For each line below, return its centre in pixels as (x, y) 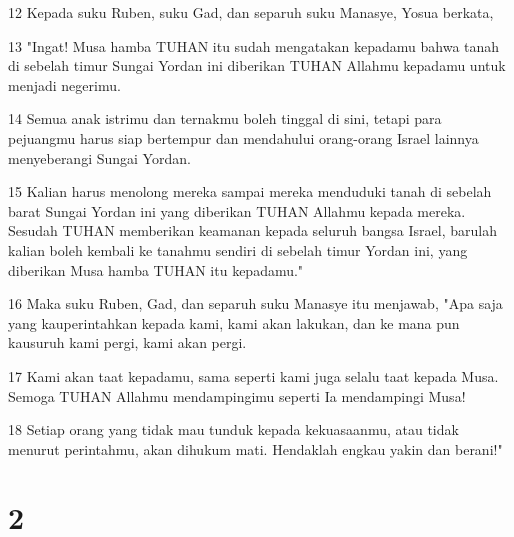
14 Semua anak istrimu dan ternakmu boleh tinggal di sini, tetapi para (225, 118)
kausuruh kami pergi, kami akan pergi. (127, 342)
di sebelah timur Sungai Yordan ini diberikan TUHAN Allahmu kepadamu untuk (257, 65)
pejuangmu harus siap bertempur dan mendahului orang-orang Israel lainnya (243, 137)
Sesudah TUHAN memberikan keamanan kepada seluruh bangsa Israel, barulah (252, 230)
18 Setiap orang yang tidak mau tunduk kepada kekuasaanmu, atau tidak (233, 429)
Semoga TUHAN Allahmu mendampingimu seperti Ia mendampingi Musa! (237, 395)
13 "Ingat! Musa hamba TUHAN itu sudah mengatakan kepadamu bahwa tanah (254, 45)
